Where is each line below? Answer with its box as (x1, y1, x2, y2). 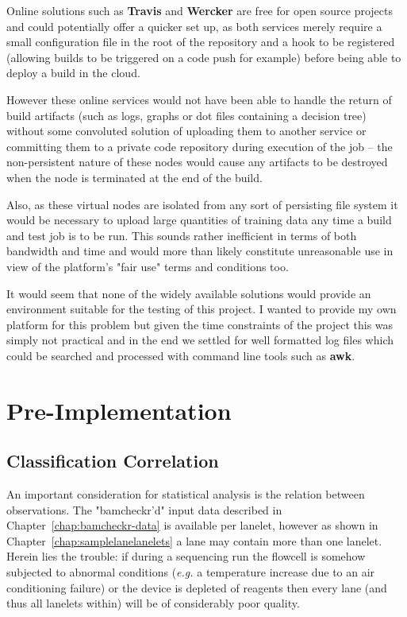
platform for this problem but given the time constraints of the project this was (6, 316, 394, 332)
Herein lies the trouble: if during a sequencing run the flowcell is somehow (6, 548, 366, 565)
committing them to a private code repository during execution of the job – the (6, 138, 393, 154)
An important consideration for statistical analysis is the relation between (6, 486, 365, 503)
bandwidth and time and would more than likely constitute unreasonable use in (6, 243, 394, 259)
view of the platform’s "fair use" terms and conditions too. (6, 258, 289, 274)
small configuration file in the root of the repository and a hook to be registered (6, 33, 395, 50)
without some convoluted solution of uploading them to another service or (6, 122, 367, 139)
